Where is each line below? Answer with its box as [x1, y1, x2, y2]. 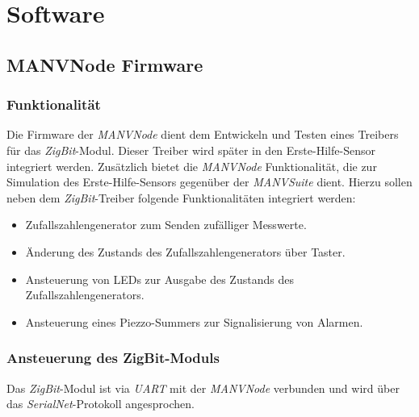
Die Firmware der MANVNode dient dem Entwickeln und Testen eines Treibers [6, 126, 399, 143]
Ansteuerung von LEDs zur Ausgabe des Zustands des [25, 270, 294, 287]
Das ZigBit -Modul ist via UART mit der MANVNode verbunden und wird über [6, 379, 400, 396]
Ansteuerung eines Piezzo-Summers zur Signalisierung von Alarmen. [25, 313, 363, 330]
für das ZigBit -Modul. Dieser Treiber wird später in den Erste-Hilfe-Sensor [6, 141, 375, 158]
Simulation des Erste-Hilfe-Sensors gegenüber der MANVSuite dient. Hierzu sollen [6, 173, 413, 190]
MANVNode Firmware [6, 52, 203, 77]
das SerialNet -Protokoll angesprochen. [6, 395, 195, 412]
